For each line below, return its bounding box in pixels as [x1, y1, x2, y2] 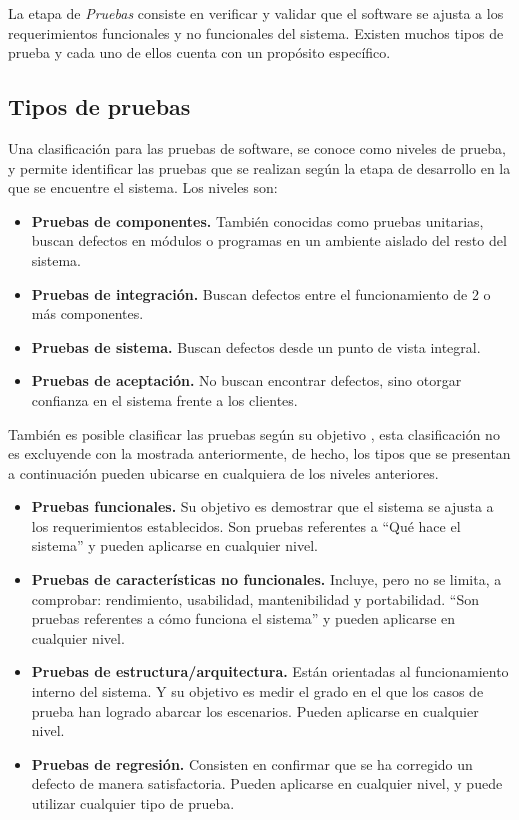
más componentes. [31, 303, 144, 324]
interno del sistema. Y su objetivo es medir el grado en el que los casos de [31, 681, 484, 702]
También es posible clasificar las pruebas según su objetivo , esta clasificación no [8, 423, 500, 444]
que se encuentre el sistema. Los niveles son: [8, 177, 278, 198]
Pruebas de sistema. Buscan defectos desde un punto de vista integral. [31, 336, 481, 357]
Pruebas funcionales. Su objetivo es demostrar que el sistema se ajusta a [31, 496, 494, 517]
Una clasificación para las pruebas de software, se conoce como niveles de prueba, [8, 137, 506, 158]
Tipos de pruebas [8, 91, 191, 122]
